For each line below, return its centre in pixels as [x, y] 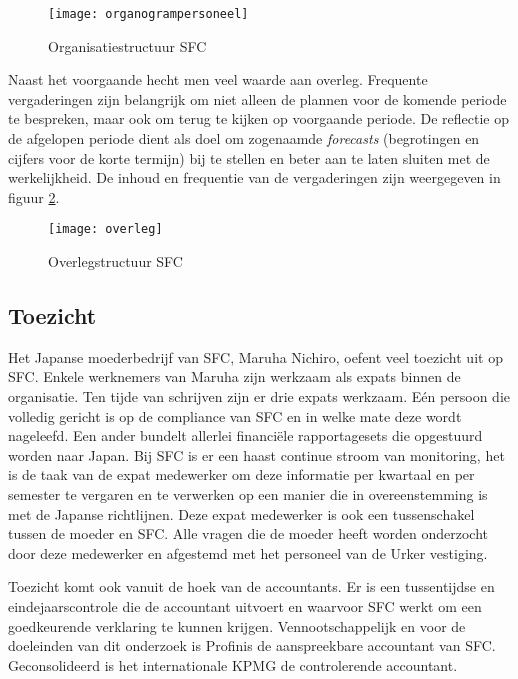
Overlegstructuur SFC [115, 261]
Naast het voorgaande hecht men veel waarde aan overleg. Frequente [218, 79]
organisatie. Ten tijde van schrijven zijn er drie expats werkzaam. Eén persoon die [259, 396]
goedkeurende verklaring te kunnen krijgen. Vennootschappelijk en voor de [237, 625]
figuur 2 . [34, 196]
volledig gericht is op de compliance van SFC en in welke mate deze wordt [235, 415]
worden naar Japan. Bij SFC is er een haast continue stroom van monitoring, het [256, 454]
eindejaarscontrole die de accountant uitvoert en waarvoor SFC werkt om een [245, 605]
